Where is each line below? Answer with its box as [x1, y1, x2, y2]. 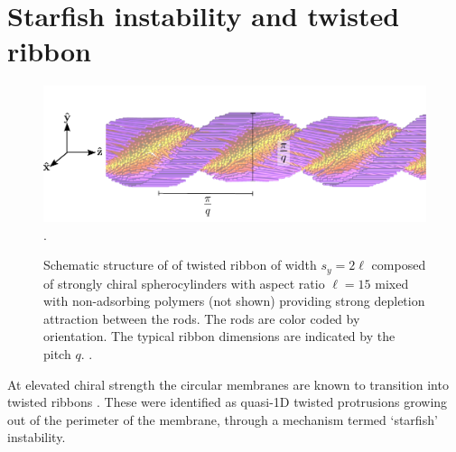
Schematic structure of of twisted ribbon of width [43, 255, 317, 274]
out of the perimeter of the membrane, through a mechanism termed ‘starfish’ [7, 410, 438, 429]
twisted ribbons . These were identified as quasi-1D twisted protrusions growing [7, 392, 448, 411]
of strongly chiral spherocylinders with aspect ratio [43, 273, 325, 292]
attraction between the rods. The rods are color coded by [43, 309, 360, 327]
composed [371, 255, 426, 274]
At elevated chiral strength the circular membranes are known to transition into [7, 374, 449, 393]
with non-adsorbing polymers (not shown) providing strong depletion [43, 291, 425, 310]
